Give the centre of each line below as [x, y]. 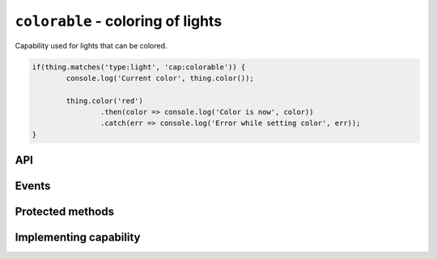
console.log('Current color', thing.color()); [160, 78]
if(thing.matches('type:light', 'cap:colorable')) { [139, 67]
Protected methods [65, 212]
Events [33, 186]
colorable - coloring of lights [119, 21]
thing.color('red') [104, 100]
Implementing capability [78, 238]
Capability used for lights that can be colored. [91, 45]
